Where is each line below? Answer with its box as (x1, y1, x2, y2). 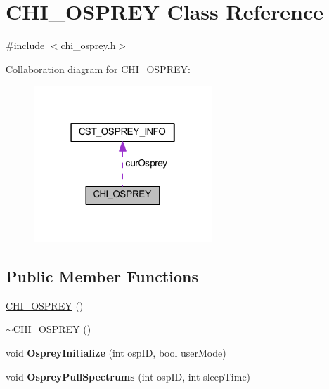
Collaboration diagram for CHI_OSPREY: (6, 61, 191, 76)
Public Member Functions (6, 265, 198, 286)
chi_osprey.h (60, 38, 116, 53)
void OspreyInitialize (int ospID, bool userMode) (6, 345, 226, 360)
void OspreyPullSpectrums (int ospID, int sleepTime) (6, 369, 251, 383)
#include (6, 38, 45, 53)
